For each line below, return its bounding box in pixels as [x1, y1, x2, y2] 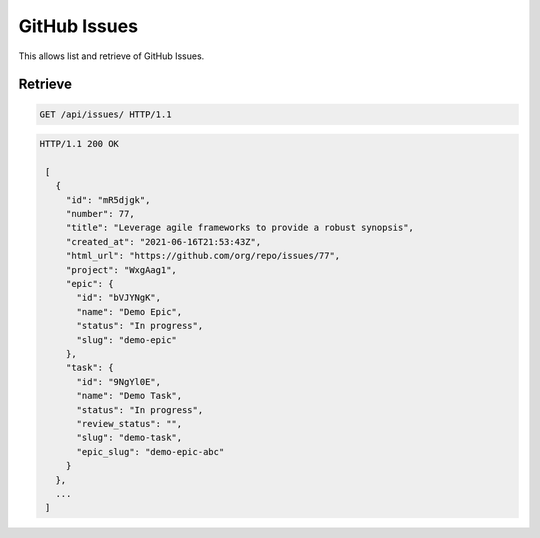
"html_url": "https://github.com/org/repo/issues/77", [65, 250, 341, 262]
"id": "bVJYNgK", [76, 292, 162, 304]
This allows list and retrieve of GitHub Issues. [18, 50, 205, 62]
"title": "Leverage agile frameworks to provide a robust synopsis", [65, 222, 415, 234]
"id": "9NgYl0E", [76, 376, 162, 387]
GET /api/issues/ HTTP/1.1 [39, 108, 172, 120]
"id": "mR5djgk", [65, 194, 151, 205]
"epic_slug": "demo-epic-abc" [76, 446, 225, 457]
